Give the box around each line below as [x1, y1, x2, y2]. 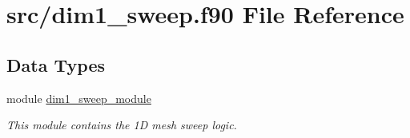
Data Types [6, 52, 105, 77]
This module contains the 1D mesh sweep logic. [6, 116, 237, 133]
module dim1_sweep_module [6, 89, 151, 106]
